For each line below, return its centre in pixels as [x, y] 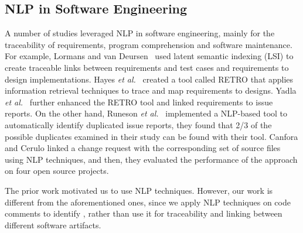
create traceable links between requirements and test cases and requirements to [147, 67]
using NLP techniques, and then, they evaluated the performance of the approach [151, 159]
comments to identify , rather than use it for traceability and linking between [144, 213]
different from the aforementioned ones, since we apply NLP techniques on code [148, 202]
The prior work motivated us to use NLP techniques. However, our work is [139, 190]
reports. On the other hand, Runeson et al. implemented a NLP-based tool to [146, 113]
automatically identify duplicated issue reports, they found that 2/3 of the [138, 124]
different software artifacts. [53, 225]
